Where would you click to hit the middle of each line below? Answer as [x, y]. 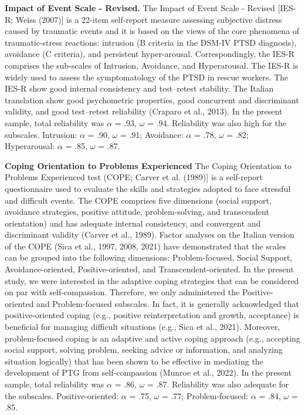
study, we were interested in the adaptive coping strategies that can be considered [152, 280]
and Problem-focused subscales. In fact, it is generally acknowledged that [168, 303]
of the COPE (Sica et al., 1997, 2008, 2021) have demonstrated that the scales [145, 246]
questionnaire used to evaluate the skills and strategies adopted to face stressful [148, 188]
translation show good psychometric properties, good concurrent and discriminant [152, 99]
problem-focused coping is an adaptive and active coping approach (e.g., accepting [152, 338]
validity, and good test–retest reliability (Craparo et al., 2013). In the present [144, 111]
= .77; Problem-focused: [205, 395]
